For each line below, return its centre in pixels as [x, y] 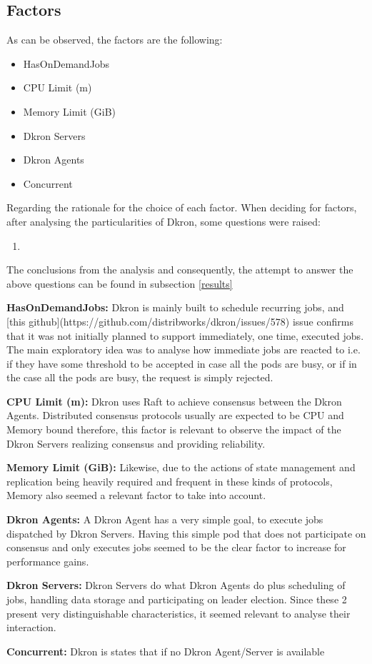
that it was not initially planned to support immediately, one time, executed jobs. [185, 335]
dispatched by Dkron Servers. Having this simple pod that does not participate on [186, 533]
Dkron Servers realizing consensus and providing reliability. [136, 443]
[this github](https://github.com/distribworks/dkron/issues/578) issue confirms [180, 321]
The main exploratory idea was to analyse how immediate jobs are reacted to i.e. [184, 349]
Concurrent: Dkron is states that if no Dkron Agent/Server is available [166, 651]
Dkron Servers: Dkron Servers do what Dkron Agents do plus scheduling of [176, 585]
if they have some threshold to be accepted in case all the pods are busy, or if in [182, 363]
